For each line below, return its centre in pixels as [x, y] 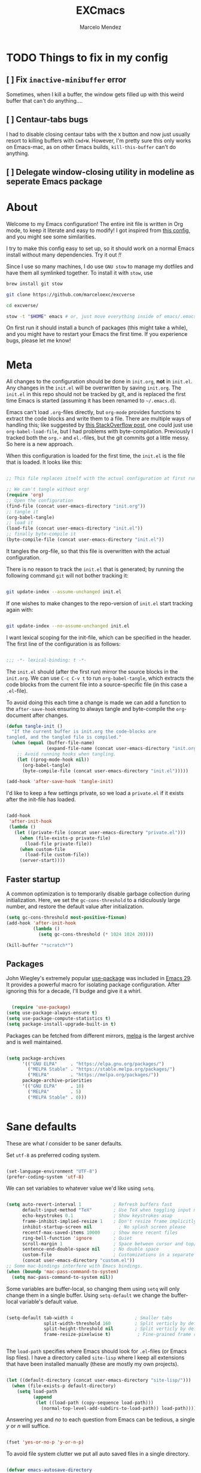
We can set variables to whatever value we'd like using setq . [80, 1188]
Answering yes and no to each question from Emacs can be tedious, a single [100, 1420]
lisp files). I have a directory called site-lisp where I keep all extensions [95, 1358]
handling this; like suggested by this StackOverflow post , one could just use [100, 425]
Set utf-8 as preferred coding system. [53, 1155]
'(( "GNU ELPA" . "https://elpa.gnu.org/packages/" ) [93, 1064]
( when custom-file [42, 849]
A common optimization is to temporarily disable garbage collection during [98, 894]
